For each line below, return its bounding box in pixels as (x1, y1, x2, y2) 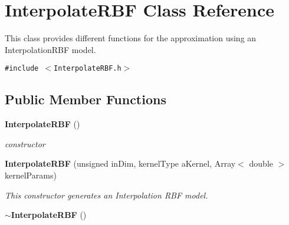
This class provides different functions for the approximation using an (5, 32, 257, 44)
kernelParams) (5, 168, 57, 181)
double (249, 157, 273, 170)
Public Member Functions (5, 90, 166, 108)
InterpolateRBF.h (54, 64, 121, 73)
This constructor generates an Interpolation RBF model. (5, 188, 208, 201)
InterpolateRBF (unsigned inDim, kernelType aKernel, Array (5, 157, 236, 170)
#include (5, 64, 39, 73)
